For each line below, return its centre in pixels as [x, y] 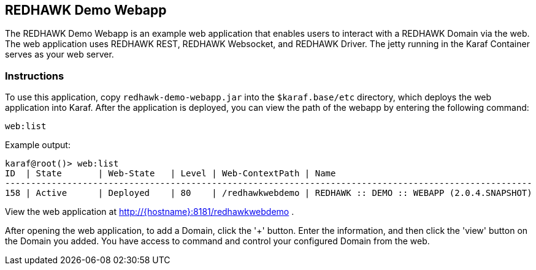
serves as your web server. [59, 54]
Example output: [38, 145]
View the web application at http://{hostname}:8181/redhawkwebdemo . [150, 212]
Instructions [35, 76]
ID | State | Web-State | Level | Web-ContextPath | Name [170, 174]
